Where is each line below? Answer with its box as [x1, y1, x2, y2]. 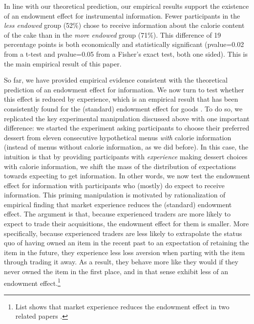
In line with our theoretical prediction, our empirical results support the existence [4, 1, 249, 11]
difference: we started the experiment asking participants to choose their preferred [4, 123, 250, 133]
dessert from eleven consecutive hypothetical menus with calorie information [4, 132, 232, 142]
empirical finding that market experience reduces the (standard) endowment [4, 199, 232, 209]
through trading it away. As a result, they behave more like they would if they [4, 257, 238, 267]
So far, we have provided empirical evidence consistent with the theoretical [4, 75, 228, 85]
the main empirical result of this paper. [4, 58, 122, 68]
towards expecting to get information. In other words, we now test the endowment [4, 171, 250, 181]
